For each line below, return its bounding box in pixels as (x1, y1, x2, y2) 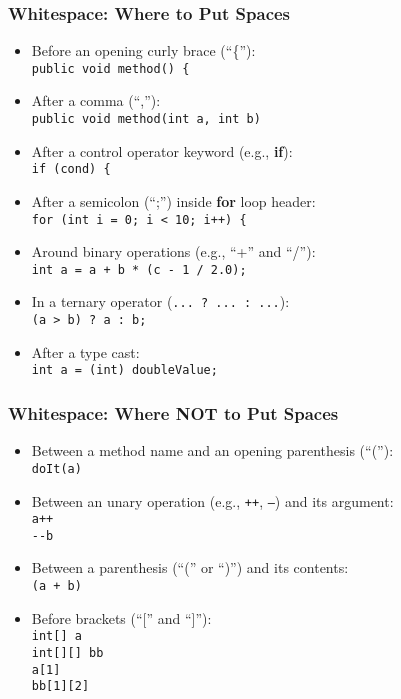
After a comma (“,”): (31, 90, 161, 111)
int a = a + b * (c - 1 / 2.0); (31, 262, 247, 277)
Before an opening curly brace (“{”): (31, 40, 256, 61)
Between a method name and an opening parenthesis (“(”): (31, 440, 394, 461)
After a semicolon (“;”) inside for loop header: (31, 190, 316, 211)
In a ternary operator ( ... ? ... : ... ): (31, 291, 290, 312)
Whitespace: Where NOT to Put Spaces (8, 400, 339, 425)
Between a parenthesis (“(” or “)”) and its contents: (31, 557, 349, 578)
